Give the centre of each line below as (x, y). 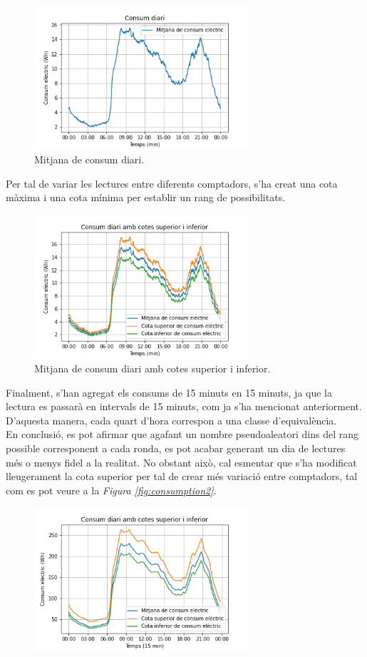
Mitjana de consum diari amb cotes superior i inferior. (153, 368)
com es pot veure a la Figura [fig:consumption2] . (111, 490)
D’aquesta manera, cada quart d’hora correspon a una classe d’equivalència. (171, 420)
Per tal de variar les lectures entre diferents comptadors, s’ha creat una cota (172, 183)
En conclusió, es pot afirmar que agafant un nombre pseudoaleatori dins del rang (182, 434)
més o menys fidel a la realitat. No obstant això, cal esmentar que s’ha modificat (181, 462)
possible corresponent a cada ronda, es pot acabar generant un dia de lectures (176, 448)
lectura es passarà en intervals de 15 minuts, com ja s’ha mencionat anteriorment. (184, 406)
